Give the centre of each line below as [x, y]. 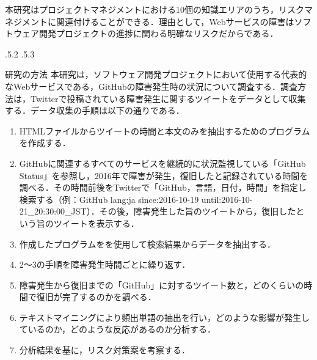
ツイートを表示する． [96, 223]
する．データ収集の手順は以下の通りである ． [95, 110]
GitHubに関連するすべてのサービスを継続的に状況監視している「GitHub [162, 163]
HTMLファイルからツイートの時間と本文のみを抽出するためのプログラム [165, 130]
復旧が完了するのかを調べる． [96, 297]
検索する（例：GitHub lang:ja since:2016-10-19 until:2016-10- [136, 199]
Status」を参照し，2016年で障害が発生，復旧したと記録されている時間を [164, 175]
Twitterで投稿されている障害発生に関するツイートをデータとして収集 [168, 98]
